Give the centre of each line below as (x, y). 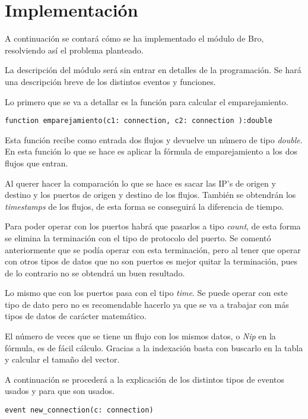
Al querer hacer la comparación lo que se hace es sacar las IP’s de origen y (140, 183)
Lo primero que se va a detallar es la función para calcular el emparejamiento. (147, 101)
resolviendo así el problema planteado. (74, 50)
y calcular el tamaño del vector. (62, 359)
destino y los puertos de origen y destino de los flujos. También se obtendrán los (150, 195)
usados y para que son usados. (60, 391)
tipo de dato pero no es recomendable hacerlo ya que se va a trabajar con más (147, 304)
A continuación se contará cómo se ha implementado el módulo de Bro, (134, 38)
